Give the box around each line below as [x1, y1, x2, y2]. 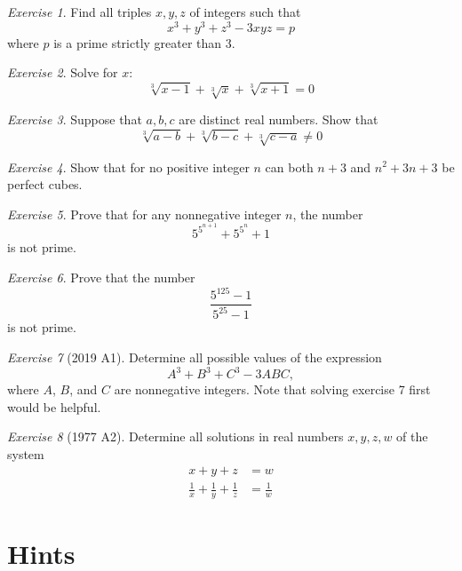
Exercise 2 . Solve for [7, 63, 118, 82]
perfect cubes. [7, 175, 83, 194]
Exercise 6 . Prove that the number [7, 267, 195, 286]
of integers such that [189, 3, 301, 20]
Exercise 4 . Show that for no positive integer [7, 157, 250, 176]
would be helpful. [7, 397, 101, 416]
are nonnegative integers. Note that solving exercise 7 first [114, 380, 431, 399]
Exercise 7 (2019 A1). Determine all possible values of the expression [7, 348, 382, 367]
